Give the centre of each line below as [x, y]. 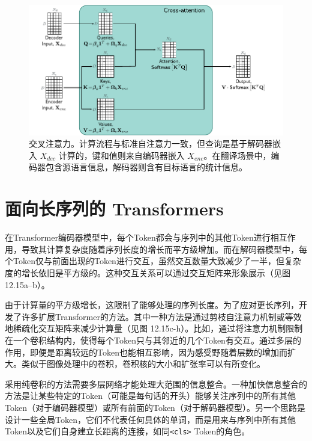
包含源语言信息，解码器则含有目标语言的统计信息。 [146, 167]
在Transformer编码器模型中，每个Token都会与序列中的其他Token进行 [138, 237]
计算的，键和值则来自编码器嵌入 [121, 155]
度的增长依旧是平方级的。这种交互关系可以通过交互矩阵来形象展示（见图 [148, 272]
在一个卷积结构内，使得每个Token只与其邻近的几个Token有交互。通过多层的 [153, 340]
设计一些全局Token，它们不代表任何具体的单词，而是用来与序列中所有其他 [150, 419]
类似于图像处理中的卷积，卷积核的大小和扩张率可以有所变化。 [143, 364]
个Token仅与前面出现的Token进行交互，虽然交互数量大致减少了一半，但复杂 [153, 261]
